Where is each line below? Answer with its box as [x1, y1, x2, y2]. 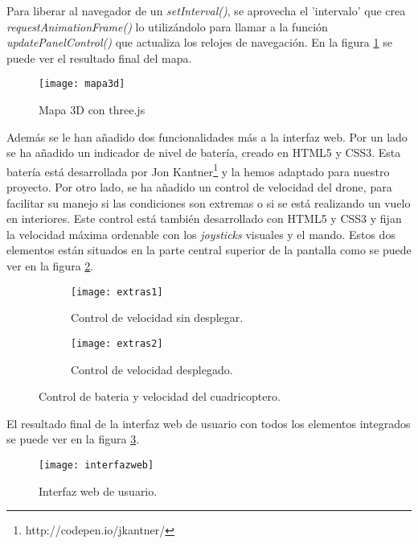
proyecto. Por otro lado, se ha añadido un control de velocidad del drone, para [6, 179, 392, 196]
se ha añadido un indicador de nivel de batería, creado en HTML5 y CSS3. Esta [6, 144, 401, 161]
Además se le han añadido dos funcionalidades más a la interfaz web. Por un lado [6, 128, 408, 145]
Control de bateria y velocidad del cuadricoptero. [39, 388, 281, 405]
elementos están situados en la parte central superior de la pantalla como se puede [6, 241, 412, 258]
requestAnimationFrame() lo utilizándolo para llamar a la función [6, 18, 328, 35]
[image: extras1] [71, 286, 163, 298]
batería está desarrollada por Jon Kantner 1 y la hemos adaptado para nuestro [6, 160, 390, 179]
